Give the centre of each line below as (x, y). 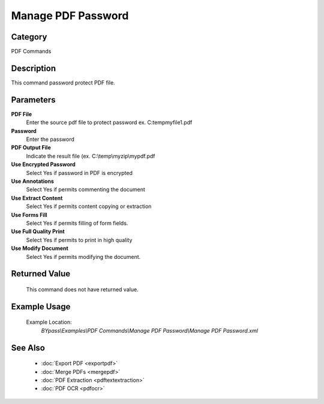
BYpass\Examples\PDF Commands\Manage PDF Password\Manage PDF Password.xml (149, 330)
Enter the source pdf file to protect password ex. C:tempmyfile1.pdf (109, 122)
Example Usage (41, 307)
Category (29, 37)
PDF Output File (31, 147)
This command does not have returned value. (82, 289)
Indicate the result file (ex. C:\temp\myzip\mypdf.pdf (91, 156)
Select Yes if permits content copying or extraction (89, 206)
